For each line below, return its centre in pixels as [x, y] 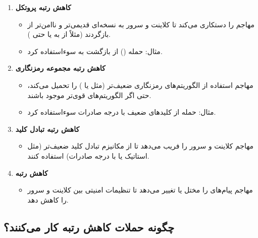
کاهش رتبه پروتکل [43, 7]
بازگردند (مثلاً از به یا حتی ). [69, 34]
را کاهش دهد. [48, 199]
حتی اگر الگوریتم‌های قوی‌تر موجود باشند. [89, 95]
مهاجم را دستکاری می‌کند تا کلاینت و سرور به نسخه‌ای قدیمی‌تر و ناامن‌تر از [141, 24]
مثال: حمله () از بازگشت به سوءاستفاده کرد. [95, 51]
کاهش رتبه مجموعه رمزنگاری [60, 68]
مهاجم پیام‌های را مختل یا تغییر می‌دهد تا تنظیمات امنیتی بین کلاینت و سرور [140, 190]
